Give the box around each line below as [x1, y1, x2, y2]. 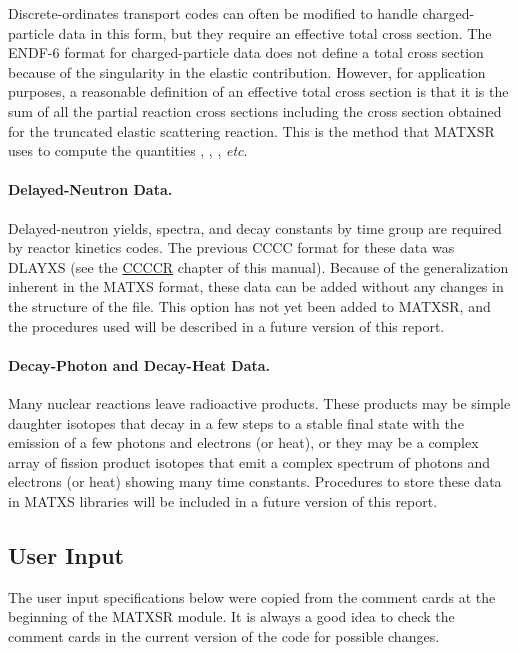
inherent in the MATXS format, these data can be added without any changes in [8, 276, 504, 297]
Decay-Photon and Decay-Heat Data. [8, 354, 271, 375]
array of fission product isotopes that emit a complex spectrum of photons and [8, 451, 491, 472]
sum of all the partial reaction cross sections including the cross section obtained [8, 100, 502, 121]
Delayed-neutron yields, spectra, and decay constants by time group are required [8, 217, 502, 238]
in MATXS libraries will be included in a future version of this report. [8, 490, 438, 511]
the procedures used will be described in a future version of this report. [8, 315, 445, 336]
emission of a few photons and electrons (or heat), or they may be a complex [8, 432, 479, 453]
